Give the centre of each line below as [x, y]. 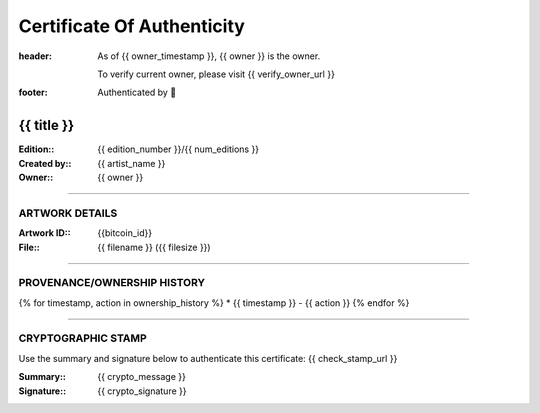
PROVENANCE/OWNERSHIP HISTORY [111, 283]
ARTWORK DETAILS [68, 213]
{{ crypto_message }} [142, 377]
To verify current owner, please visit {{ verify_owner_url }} [216, 74]
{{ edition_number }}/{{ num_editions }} [178, 149]
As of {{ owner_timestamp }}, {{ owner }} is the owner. [209, 56]
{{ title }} [46, 125]
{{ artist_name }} [131, 163]
